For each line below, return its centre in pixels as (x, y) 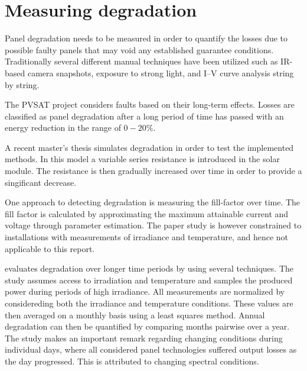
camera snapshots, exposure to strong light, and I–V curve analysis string (161, 72)
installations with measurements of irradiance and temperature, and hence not (147, 237)
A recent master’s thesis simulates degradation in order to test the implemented (149, 147)
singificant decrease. (41, 182)
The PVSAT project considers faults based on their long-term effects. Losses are (150, 104)
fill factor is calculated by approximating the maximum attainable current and (147, 213)
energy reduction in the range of (63, 128)
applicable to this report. (50, 248)
